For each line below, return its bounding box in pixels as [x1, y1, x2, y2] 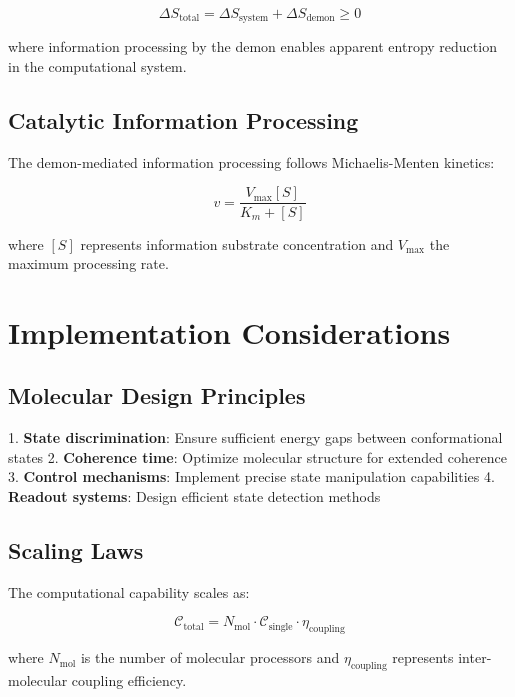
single [268, 621, 293, 632]
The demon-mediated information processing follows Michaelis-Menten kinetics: [8, 151, 495, 172]
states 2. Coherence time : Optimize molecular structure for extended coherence [8, 446, 507, 467]
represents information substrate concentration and [80, 233, 394, 254]
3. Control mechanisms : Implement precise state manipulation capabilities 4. [8, 466, 495, 487]
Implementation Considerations [8, 311, 451, 352]
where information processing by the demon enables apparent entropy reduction [8, 36, 497, 57]
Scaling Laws [8, 535, 144, 566]
